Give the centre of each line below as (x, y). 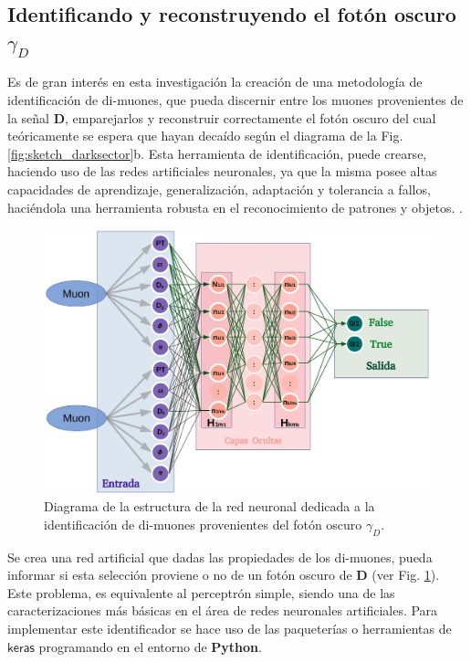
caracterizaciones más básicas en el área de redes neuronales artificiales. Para (223, 610)
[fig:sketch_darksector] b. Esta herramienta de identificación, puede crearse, (217, 153)
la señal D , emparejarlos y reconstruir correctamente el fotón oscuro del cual (222, 117)
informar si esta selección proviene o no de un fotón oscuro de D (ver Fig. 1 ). (224, 575)
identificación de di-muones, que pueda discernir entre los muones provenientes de (235, 99)
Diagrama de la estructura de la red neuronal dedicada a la (209, 506)
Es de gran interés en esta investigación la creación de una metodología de (215, 82)
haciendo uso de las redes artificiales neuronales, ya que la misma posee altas (222, 171)
